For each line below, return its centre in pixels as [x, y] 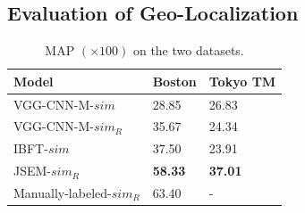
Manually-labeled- [63, 193]
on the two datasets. [188, 50]
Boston [174, 81]
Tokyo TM [242, 81]
